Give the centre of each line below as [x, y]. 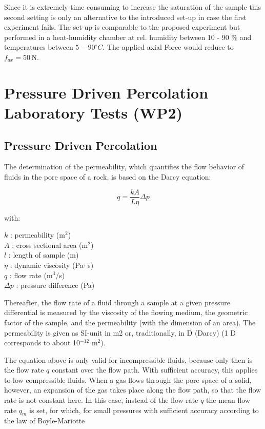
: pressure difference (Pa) [55, 285]
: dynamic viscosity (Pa [47, 265]
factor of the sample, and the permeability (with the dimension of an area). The [130, 322]
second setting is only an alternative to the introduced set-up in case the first [126, 17]
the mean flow [228, 400]
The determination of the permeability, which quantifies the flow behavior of [124, 167]
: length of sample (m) [44, 255]
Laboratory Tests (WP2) [94, 112]
